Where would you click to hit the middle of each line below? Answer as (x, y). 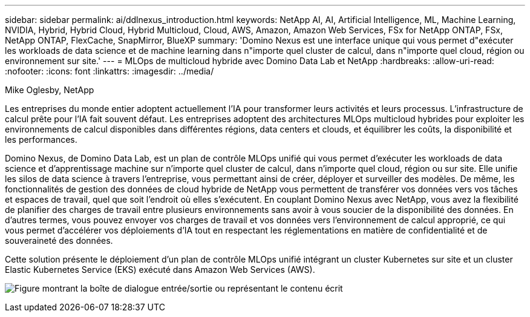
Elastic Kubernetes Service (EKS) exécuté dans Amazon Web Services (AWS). (160, 270)
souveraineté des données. (59, 240)
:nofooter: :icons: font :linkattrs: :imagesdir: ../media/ (110, 71)
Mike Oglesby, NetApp (50, 90)
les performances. (41, 139)
